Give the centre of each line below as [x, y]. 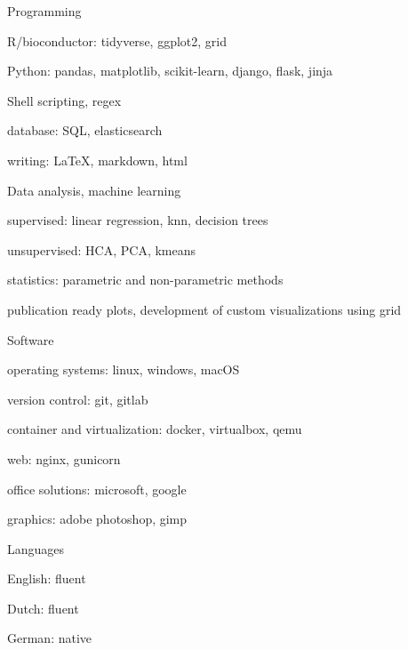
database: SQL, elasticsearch [85, 130]
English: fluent [47, 578]
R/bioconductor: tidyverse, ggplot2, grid [117, 40]
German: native [50, 638]
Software [31, 339]
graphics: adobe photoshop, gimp [97, 519]
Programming [44, 11]
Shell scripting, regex [64, 100]
